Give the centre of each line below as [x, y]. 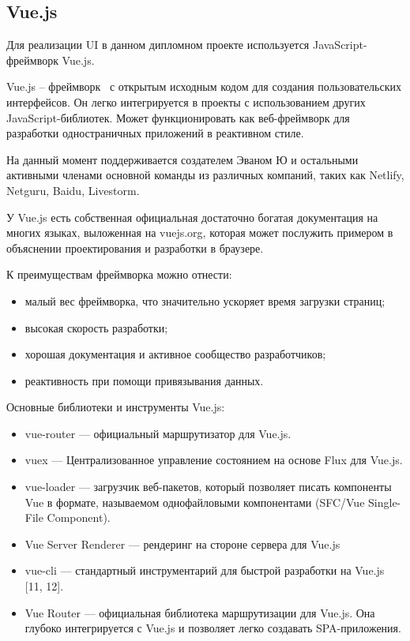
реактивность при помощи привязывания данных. [144, 380]
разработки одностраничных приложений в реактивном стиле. [155, 133]
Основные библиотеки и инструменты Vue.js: [116, 407]
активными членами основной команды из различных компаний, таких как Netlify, [205, 175]
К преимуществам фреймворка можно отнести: [119, 274]
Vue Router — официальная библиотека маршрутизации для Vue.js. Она [200, 612]
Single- [385, 502]
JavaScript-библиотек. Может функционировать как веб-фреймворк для [178, 117]
